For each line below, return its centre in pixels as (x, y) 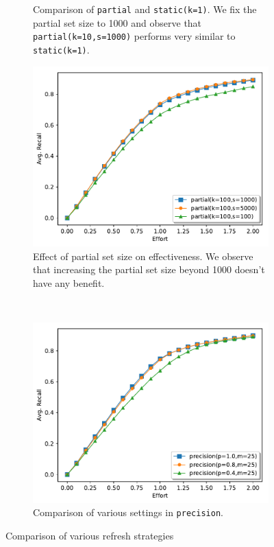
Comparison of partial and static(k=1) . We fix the (145, 9)
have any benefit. (69, 282)
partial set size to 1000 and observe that (117, 22)
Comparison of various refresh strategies (90, 535)
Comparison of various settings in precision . (128, 512)
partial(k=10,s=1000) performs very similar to (134, 36)
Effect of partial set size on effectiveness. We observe (143, 256)
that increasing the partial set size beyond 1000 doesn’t (149, 269)
